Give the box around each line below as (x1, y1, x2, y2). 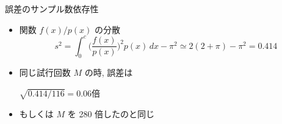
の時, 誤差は (84, 66, 133, 79)
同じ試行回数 (19, 66, 71, 79)
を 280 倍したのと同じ (67, 107, 155, 120)
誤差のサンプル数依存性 (5, 2, 99, 15)
